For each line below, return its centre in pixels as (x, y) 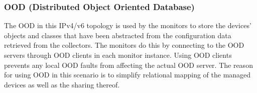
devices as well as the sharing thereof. (62, 84)
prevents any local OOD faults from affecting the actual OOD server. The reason (128, 65)
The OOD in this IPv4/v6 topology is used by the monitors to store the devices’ (128, 25)
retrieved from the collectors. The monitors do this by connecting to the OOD (124, 45)
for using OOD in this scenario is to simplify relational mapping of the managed (127, 75)
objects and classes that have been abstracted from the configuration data (118, 35)
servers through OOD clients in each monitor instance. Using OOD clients (118, 55)
